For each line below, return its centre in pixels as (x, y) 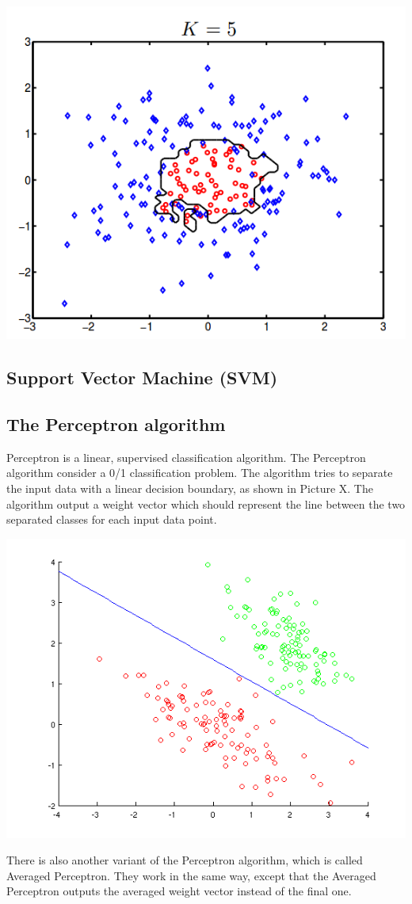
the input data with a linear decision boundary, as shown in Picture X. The (190, 488)
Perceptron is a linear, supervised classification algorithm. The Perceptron (186, 457)
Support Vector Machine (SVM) (142, 378)
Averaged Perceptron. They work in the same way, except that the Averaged (191, 875)
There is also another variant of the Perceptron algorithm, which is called (185, 860)
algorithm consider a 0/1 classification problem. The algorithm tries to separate (200, 473)
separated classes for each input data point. (112, 519)
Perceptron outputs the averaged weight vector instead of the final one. (179, 891)
